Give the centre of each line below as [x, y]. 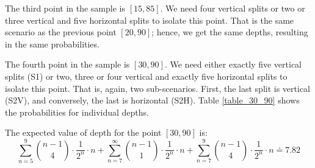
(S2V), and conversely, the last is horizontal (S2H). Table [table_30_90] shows [152, 100]
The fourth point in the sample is [67, 64]
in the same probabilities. [52, 44]
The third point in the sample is [65, 8]
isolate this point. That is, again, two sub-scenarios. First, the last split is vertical [158, 88]
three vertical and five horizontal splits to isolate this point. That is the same [150, 20]
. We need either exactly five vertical [233, 64]
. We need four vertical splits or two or [233, 8]
